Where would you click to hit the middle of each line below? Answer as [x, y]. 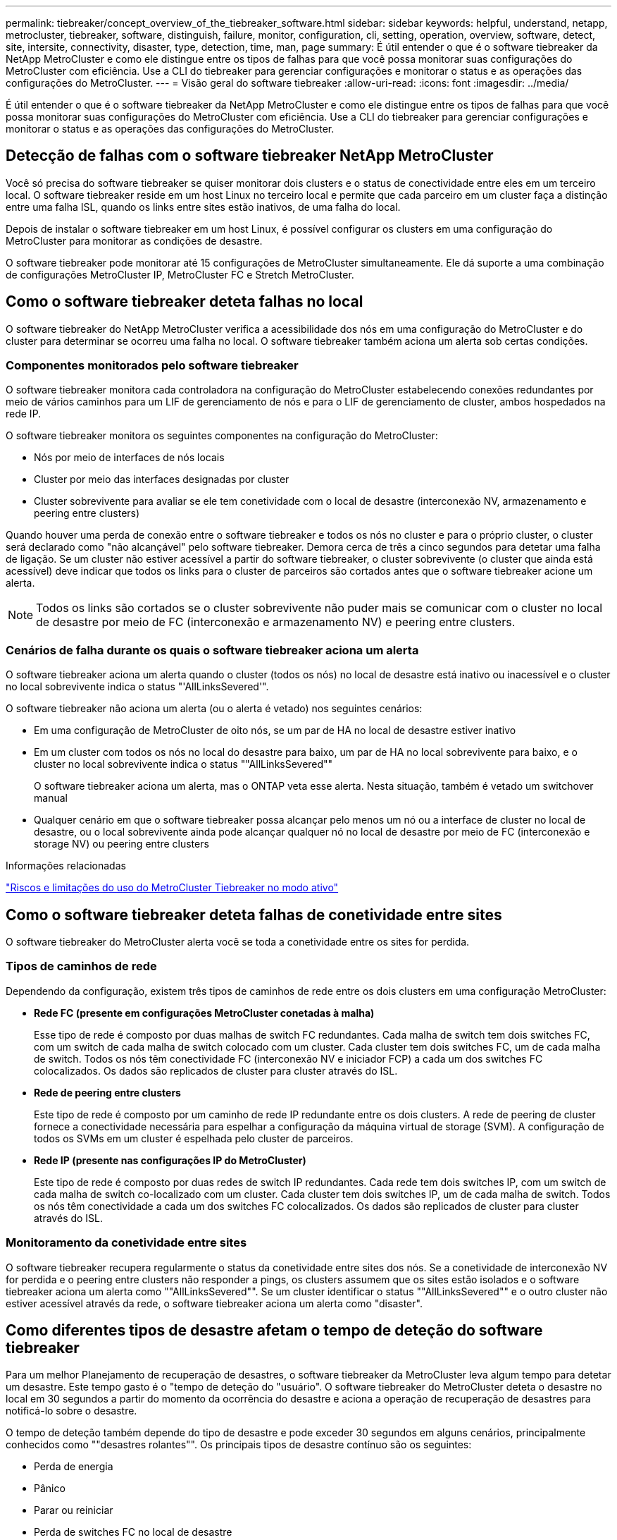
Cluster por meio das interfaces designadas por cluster [162, 479]
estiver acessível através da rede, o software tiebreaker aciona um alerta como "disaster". [214, 1303]
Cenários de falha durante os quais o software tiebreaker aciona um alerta [212, 650]
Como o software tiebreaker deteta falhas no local [185, 302]
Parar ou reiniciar [74, 1510]
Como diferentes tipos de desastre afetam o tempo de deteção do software [274, 1330]
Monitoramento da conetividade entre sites [126, 1243]
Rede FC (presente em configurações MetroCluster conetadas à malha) [204, 1013]
